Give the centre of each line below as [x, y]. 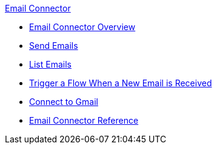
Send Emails [54, 46]
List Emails [50, 64]
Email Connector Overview [82, 27]
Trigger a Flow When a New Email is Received [121, 83]
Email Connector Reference [84, 120]
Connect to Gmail [64, 102]
